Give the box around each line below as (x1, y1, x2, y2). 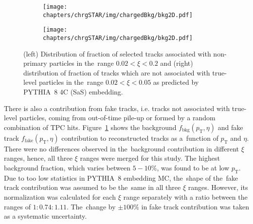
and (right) (160, 58, 193, 68)
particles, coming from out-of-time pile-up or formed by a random (19, 112, 216, 123)
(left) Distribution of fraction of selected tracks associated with (23, 48, 211, 58)
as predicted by (153, 77, 199, 87)
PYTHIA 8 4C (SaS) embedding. (23, 87, 123, 96)
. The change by (66, 201, 116, 211)
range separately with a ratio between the (123, 191, 248, 202)
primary (23, 58, 47, 68)
